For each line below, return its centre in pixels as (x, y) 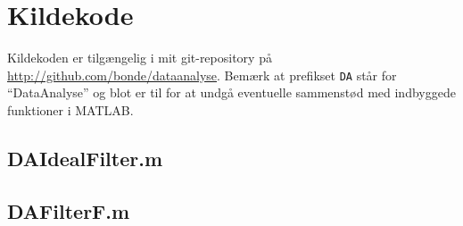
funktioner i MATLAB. (70, 109)
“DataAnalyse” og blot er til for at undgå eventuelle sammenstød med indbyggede (231, 92)
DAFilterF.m (69, 210)
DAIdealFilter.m (85, 158)
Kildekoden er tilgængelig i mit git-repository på (140, 58)
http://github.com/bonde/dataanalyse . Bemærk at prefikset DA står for (202, 75)
